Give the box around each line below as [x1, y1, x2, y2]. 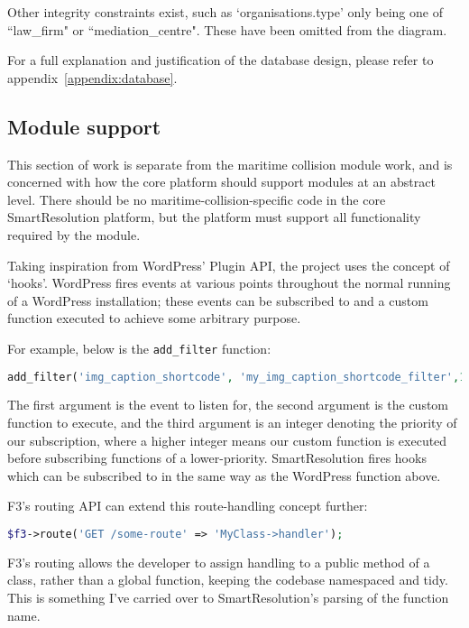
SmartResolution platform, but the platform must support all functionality [7, 208, 421, 226]
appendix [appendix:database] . [7, 68, 178, 87]
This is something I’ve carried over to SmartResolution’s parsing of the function [7, 588, 449, 607]
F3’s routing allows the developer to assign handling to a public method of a [7, 552, 430, 571]
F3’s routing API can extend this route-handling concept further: [7, 496, 368, 515]
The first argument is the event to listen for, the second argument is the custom [7, 395, 449, 414]
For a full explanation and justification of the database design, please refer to [7, 51, 434, 69]
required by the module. [7, 225, 141, 244]
